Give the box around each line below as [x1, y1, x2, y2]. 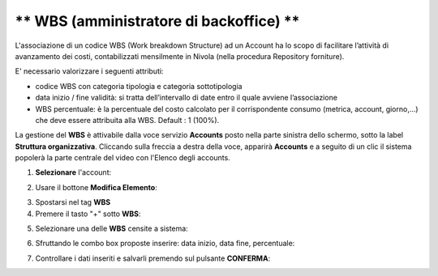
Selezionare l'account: [35, 168, 112, 177]
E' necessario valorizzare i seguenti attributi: [15, 66, 164, 76]
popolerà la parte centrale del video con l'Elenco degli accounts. [15, 153, 230, 163]
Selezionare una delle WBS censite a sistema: [35, 223, 188, 234]
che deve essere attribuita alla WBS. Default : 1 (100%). [35, 115, 220, 125]
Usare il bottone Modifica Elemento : [35, 182, 157, 192]
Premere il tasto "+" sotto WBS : [35, 209, 141, 219]
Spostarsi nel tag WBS [35, 197, 111, 207]
